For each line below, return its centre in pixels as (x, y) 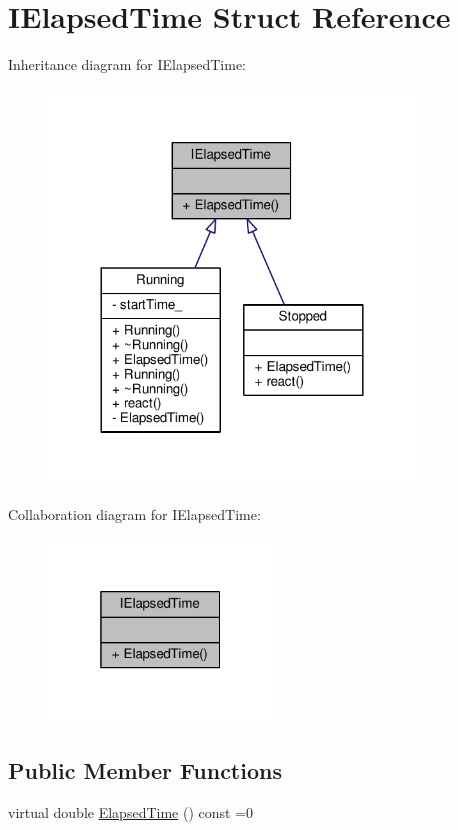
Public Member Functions (145, 770)
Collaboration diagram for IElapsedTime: (134, 513)
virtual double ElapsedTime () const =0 (131, 811)
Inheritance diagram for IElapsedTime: (127, 64)
